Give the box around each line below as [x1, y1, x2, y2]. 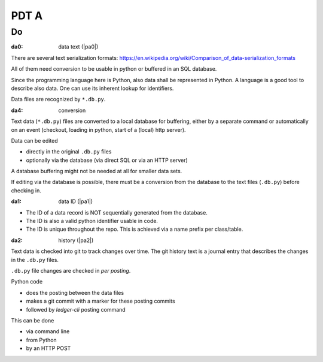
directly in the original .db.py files [26, 148, 112, 155]
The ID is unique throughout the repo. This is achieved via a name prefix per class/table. [26, 225, 243, 233]
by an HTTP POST [26, 345, 71, 352]
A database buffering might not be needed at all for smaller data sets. [11, 168, 182, 175]
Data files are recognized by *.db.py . [11, 96, 106, 103]
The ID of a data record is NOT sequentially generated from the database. [26, 209, 208, 216]
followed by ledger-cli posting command [26, 306, 126, 313]
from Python [26, 336, 57, 343]
